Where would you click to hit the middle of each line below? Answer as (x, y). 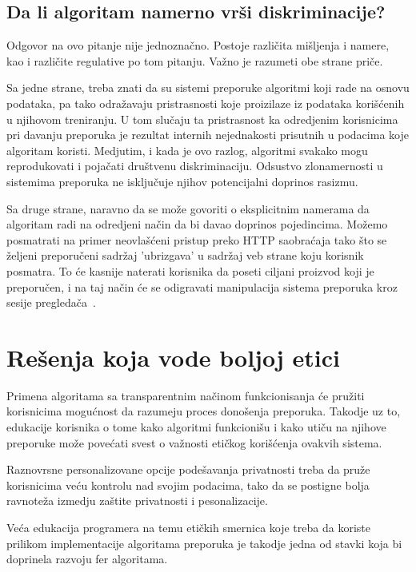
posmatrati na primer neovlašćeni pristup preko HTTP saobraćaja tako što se (197, 239)
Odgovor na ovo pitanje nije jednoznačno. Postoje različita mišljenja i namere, (198, 45)
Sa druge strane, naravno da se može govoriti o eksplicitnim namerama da (188, 208)
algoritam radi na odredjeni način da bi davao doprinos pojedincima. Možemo (197, 224)
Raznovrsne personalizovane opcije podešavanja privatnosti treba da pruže (188, 469)
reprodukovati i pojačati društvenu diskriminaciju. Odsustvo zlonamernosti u (195, 166)
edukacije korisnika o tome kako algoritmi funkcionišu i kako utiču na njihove (196, 427)
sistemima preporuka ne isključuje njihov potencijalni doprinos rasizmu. (182, 181)
